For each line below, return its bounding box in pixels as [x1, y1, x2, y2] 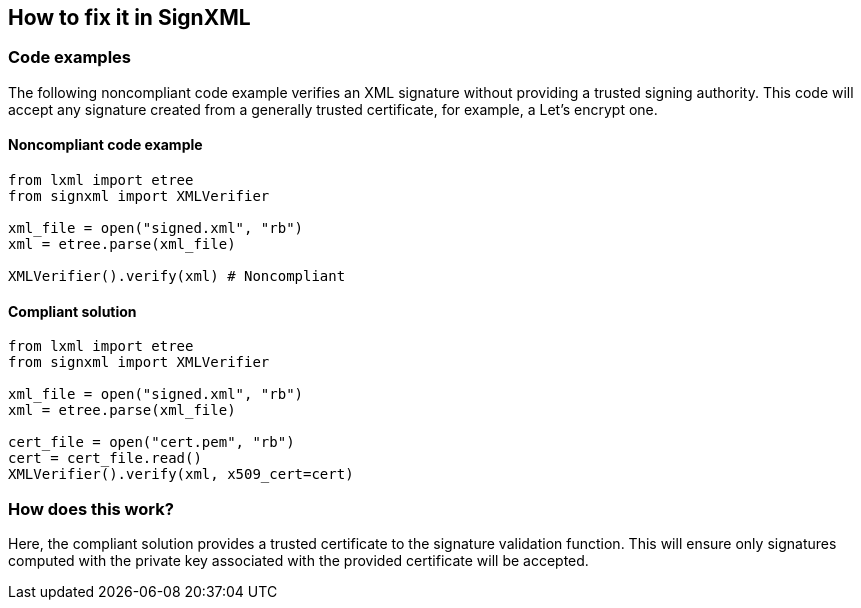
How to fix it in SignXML [8, 5, 251, 30]
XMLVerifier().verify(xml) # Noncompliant [8, 268, 346, 285]
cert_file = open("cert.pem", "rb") [8, 434, 295, 451]
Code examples [8, 47, 132, 68]
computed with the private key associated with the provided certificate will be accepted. [8, 551, 589, 569]
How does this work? [8, 498, 174, 519]
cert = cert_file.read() [8, 450, 202, 467]
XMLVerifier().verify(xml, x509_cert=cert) [8, 466, 354, 483]
